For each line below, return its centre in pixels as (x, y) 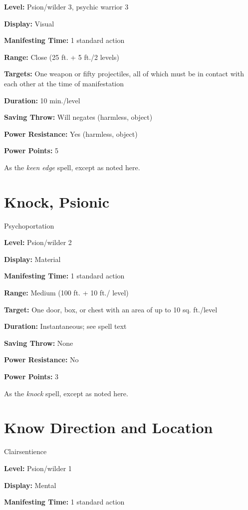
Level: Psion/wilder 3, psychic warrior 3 (66, 6)
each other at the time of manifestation (64, 83)
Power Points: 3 (31, 376)
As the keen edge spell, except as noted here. (72, 167)
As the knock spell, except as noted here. (66, 393)
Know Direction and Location (109, 427)
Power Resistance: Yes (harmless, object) (71, 133)
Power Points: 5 (31, 150)
